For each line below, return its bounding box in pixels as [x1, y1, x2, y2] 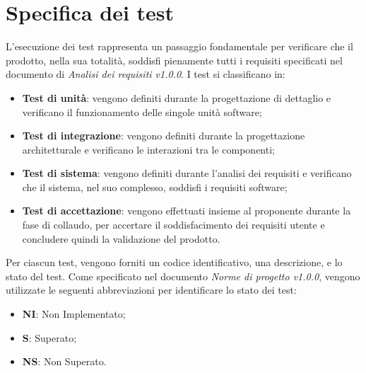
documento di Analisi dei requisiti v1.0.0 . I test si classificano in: [6, 67, 285, 81]
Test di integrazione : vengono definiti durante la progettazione [22, 128, 305, 143]
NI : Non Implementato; [22, 306, 126, 321]
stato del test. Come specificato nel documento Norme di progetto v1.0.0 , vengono [6, 268, 360, 283]
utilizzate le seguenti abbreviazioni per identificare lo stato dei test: [6, 282, 297, 297]
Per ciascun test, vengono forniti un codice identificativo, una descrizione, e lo [6, 255, 343, 270]
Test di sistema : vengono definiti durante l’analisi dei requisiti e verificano [22, 166, 352, 180]
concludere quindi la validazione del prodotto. [22, 231, 220, 246]
